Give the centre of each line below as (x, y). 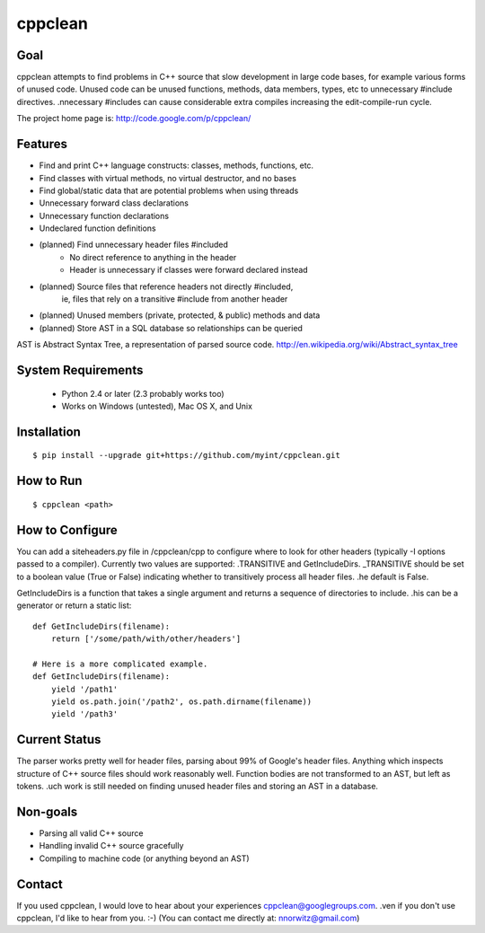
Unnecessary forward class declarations (114, 203)
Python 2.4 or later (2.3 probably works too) (143, 393)
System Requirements (80, 370)
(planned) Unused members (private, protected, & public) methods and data (180, 315)
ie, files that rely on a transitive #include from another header (175, 299)
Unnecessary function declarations (104, 216)
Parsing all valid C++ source (91, 833)
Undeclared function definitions (97, 228)
